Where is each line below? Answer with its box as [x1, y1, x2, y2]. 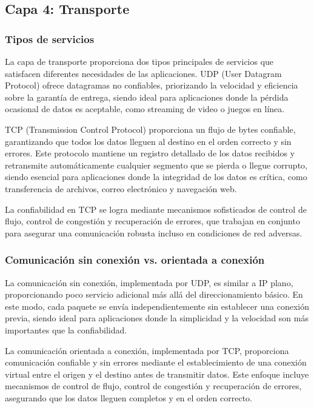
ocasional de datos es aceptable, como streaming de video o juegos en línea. [5, 102, 285, 115]
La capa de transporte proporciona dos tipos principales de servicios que [5, 55, 274, 67]
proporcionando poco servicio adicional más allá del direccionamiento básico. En [5, 288, 303, 301]
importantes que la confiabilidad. [5, 323, 127, 336]
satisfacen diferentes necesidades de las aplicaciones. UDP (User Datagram [5, 67, 282, 79]
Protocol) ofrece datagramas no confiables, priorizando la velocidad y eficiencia [5, 79, 298, 92]
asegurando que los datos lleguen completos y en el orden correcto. [5, 391, 252, 404]
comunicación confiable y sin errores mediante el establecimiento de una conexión [5, 356, 307, 369]
